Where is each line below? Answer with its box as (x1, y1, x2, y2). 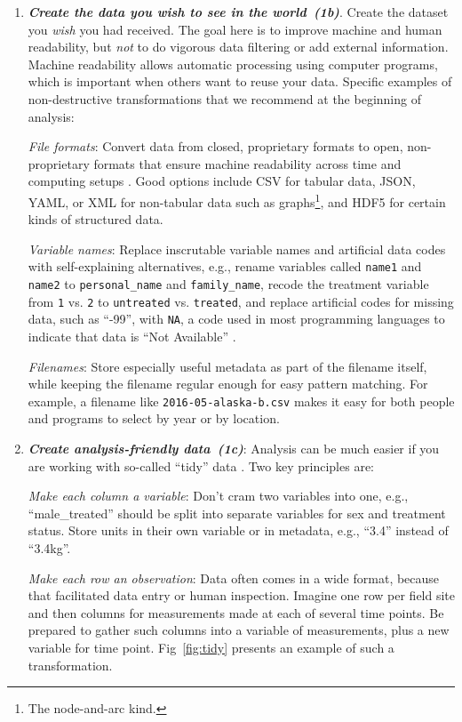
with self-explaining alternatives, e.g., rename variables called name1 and (28, 257, 422, 276)
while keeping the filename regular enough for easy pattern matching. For (28, 374, 428, 393)
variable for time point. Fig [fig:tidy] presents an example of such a (28, 638, 394, 656)
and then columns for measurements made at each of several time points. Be (28, 603, 444, 622)
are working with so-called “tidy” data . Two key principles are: (28, 456, 374, 475)
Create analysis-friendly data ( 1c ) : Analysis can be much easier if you (28, 439, 440, 458)
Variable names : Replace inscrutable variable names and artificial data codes (28, 239, 446, 258)
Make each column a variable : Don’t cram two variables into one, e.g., (28, 486, 409, 505)
